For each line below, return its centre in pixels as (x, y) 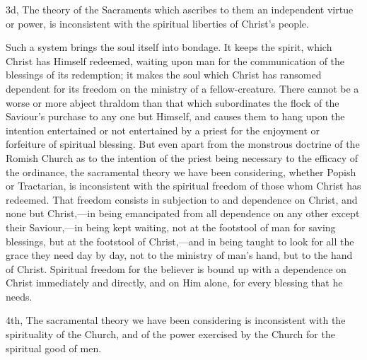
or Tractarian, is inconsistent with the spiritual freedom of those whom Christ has (183, 186)
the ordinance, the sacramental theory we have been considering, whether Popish (181, 172)
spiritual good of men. (54, 348)
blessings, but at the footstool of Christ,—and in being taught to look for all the (180, 241)
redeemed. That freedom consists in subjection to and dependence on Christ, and (182, 199)
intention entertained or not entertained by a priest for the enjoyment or (163, 130)
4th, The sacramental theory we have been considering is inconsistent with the (176, 320)
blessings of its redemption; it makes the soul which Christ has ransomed (164, 75)
